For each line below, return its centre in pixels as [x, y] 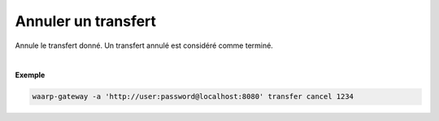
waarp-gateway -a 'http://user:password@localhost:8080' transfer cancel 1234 [193, 97]
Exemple [30, 75]
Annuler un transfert [86, 21]
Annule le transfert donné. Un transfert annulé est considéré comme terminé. [144, 45]
